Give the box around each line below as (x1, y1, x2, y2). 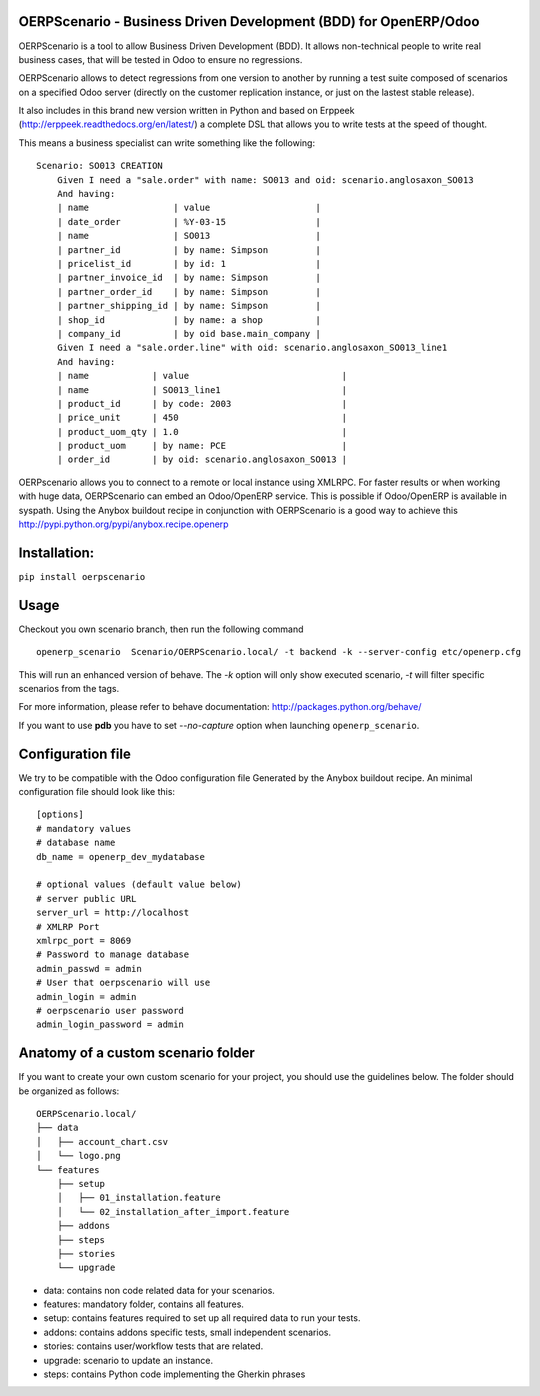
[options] (36, 809, 84, 820)
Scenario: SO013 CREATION (36, 160, 164, 172)
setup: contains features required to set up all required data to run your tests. (43, 1312, 361, 1324)
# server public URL (36, 893, 137, 904)
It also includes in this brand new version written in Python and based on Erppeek (18, 105, 355, 117)
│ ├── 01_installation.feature (56, 1192, 222, 1204)
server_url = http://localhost (36, 907, 190, 919)
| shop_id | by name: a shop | (56, 314, 322, 325)
